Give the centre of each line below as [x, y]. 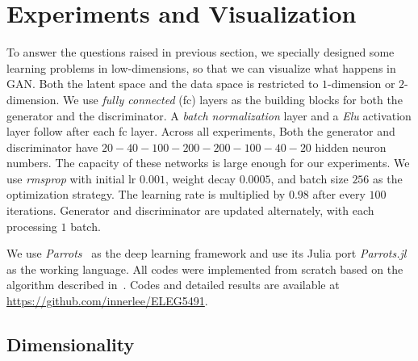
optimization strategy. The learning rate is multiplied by [146, 194]
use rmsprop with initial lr [71, 178]
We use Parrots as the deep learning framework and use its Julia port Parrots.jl [207, 253]
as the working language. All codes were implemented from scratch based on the [205, 269]
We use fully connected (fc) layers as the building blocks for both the [233, 99]
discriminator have [52, 147]
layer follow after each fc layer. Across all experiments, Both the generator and [201, 131]
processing [32, 226]
